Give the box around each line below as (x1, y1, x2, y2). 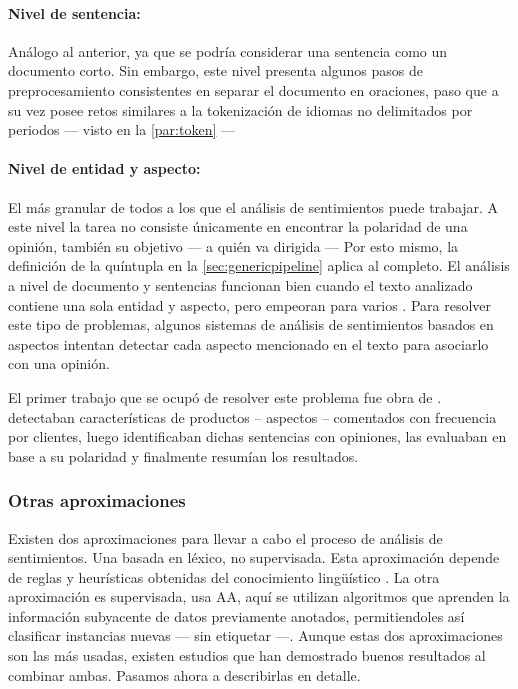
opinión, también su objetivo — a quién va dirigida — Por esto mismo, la (8, 235, 459, 256)
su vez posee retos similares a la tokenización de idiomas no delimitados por (8, 99, 473, 120)
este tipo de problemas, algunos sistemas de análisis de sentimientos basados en (8, 314, 494, 335)
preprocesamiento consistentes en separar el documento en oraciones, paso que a (8, 79, 499, 100)
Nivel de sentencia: (8, 2, 141, 23)
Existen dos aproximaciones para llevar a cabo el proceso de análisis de (8, 527, 443, 548)
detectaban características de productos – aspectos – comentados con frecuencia (8, 406, 497, 427)
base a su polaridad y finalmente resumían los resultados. (8, 445, 359, 466)
